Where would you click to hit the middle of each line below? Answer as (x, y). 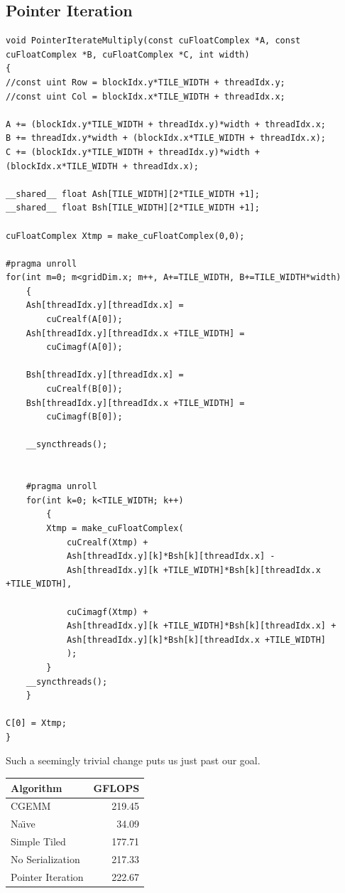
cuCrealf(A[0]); (84, 320)
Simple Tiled (38, 841)
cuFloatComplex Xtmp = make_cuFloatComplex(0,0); (125, 236)
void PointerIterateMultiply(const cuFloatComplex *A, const (153, 41)
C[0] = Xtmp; (36, 723)
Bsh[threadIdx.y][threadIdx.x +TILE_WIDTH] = (135, 403)
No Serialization (45, 859)
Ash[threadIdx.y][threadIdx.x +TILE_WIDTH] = (135, 333)
